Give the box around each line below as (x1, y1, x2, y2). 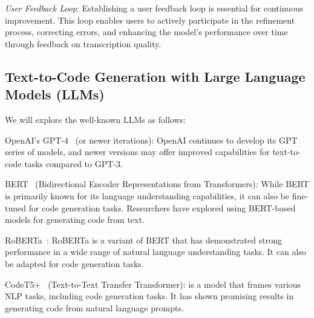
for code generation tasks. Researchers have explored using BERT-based (28, 201, 296, 214)
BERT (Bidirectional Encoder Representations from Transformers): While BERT (5, 177, 309, 190)
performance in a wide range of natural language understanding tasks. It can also (5, 245, 306, 258)
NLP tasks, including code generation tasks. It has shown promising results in (5, 290, 294, 302)
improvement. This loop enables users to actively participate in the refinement (5, 13, 295, 26)
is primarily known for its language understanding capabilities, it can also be (5, 189, 289, 202)
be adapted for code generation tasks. (5, 257, 144, 270)
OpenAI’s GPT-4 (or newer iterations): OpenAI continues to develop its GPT (5, 133, 298, 146)
